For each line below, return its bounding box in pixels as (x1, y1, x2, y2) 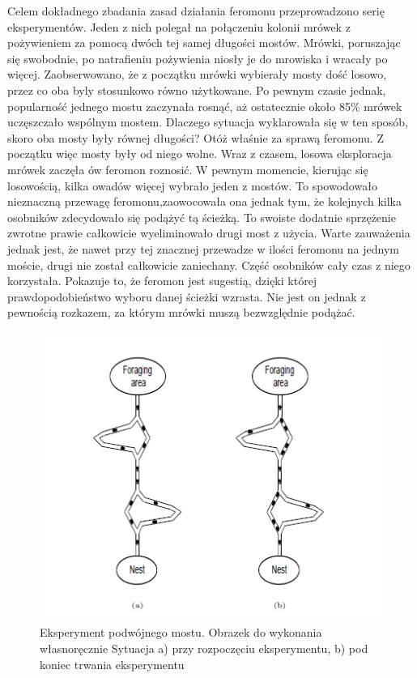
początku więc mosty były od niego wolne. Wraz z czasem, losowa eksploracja (7, 145, 392, 162)
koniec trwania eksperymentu (40, 655, 185, 672)
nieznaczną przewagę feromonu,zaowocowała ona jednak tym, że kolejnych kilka (7, 193, 402, 210)
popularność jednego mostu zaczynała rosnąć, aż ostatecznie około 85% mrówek (7, 97, 402, 114)
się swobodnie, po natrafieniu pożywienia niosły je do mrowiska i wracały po (7, 49, 388, 66)
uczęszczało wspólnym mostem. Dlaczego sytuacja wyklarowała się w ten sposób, (7, 113, 409, 130)
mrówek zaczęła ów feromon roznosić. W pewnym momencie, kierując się (7, 160, 368, 177)
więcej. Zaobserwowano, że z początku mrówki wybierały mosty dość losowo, (7, 66, 387, 83)
